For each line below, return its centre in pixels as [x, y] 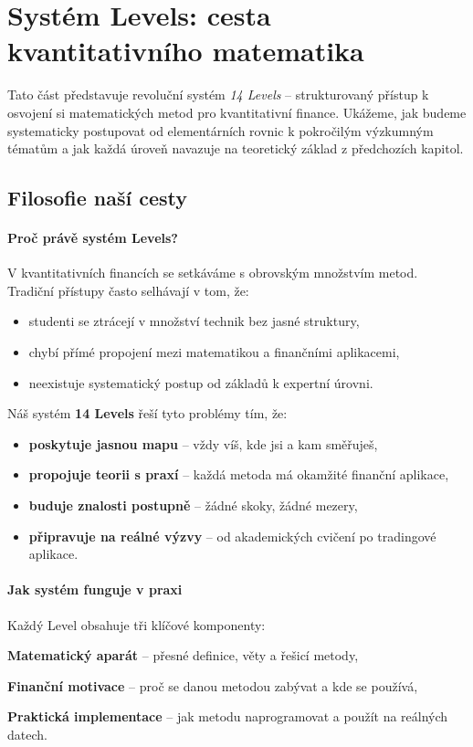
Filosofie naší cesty [98, 198]
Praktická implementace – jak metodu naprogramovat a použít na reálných [228, 716]
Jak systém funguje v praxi [95, 589]
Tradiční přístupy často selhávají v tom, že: [128, 290]
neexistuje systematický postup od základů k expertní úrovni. [201, 382]
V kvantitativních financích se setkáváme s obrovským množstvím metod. [213, 273]
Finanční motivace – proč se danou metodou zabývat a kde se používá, [213, 685]
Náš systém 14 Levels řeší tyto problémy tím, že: [147, 413]
